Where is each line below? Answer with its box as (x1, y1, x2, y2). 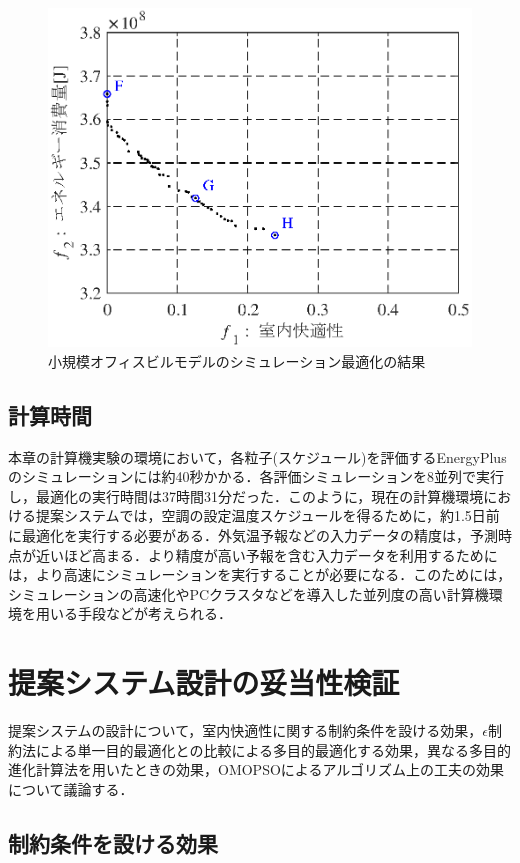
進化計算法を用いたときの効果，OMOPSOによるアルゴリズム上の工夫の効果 (8, 759, 504, 780)
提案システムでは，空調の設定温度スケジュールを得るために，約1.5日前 (35, 505, 500, 526)
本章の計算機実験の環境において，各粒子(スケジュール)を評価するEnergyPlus (8, 446, 507, 467)
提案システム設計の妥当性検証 (8, 662, 400, 703)
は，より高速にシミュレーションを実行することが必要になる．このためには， (8, 564, 512, 585)
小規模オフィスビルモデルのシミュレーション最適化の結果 (48, 350, 426, 371)
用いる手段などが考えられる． (35, 603, 232, 624)
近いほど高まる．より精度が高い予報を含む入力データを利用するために (35, 544, 498, 565)
